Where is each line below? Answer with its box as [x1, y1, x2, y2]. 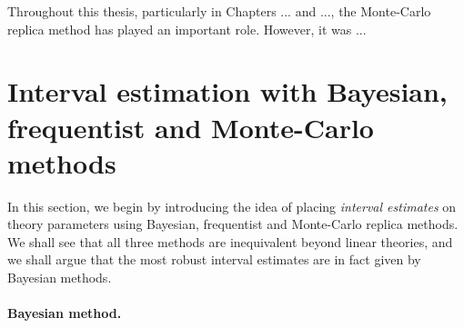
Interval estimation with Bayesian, [7, 73, 448, 110]
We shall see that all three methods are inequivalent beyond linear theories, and [7, 232, 453, 251]
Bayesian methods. [7, 268, 112, 287]
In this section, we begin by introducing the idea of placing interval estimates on [7, 196, 457, 215]
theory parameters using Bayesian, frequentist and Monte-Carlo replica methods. [7, 214, 459, 234]
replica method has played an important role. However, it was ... [7, 19, 367, 38]
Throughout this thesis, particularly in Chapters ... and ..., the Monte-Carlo [7, 2, 431, 20]
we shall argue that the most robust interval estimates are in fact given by [7, 250, 421, 269]
